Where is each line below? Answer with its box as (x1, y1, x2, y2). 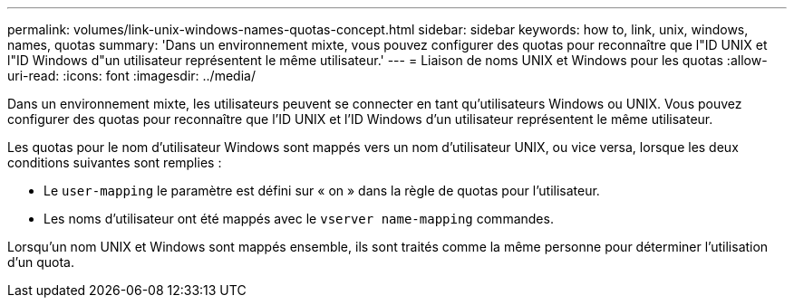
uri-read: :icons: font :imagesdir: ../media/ (7, 68, 256, 83)
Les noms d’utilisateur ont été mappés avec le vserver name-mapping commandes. (44, 211, 554, 226)
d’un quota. (7, 254, 74, 270)
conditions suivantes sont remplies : (7, 155, 222, 170)
